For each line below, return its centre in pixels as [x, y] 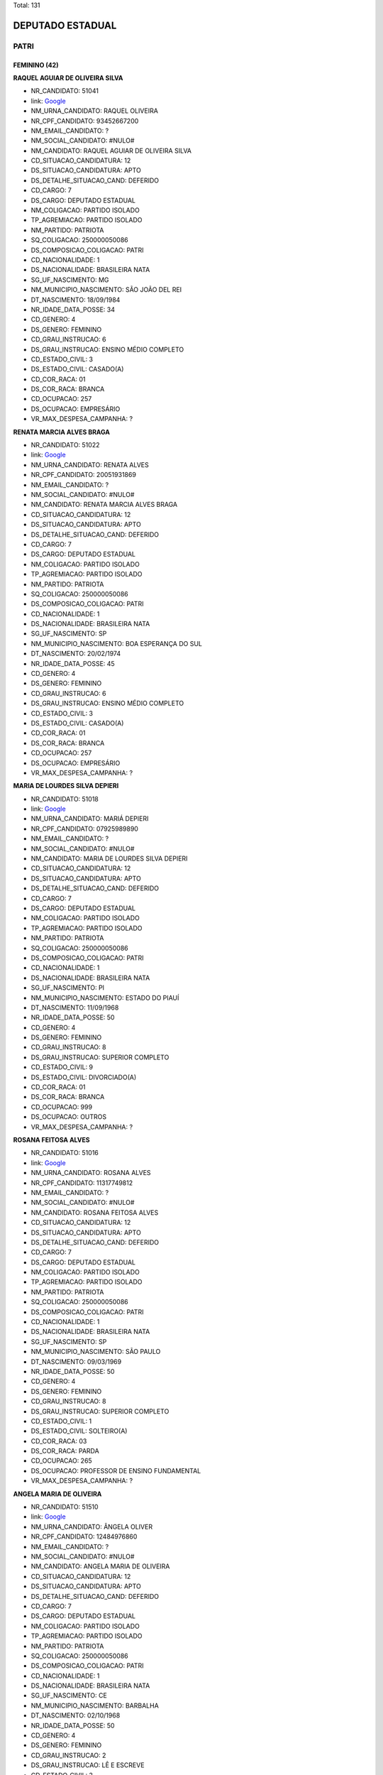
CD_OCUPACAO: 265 [61, 1461]
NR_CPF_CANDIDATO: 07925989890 [84, 829]
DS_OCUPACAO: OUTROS [69, 1117]
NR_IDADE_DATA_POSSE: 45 [73, 663]
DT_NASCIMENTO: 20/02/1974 [76, 654]
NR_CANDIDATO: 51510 [65, 1507]
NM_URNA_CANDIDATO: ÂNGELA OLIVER [91, 1526]
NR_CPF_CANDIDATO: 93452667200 [85, 121]
